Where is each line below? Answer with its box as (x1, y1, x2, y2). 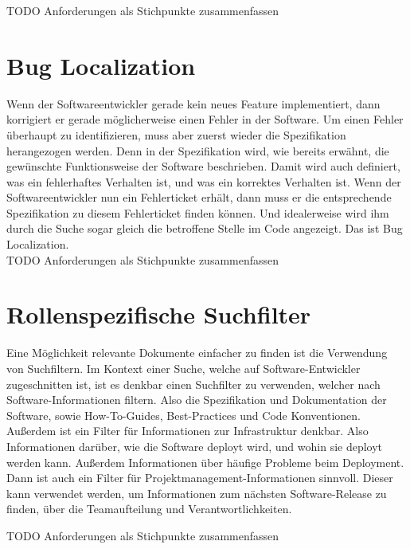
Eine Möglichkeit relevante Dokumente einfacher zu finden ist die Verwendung (6, 344, 388, 361)
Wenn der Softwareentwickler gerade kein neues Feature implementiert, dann (6, 95, 381, 112)
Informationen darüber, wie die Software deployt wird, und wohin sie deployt (6, 437, 383, 454)
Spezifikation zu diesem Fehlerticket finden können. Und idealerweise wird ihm (6, 204, 389, 221)
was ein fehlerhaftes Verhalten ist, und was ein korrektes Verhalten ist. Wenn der (6, 173, 401, 190)
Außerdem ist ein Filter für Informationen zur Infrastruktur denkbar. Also (6, 422, 369, 439)
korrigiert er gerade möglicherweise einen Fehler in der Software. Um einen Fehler (6, 111, 404, 127)
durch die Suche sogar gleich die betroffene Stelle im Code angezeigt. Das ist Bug (6, 220, 403, 237)
